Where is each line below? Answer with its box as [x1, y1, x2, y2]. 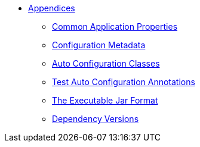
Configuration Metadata [52, 40, 146, 50]
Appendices [28, 3, 75, 13]
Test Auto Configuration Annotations [52, 77, 195, 87]
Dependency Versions [52, 114, 139, 124]
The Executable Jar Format [52, 95, 158, 105]
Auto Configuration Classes [52, 58, 160, 68]
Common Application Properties [52, 21, 178, 32]
